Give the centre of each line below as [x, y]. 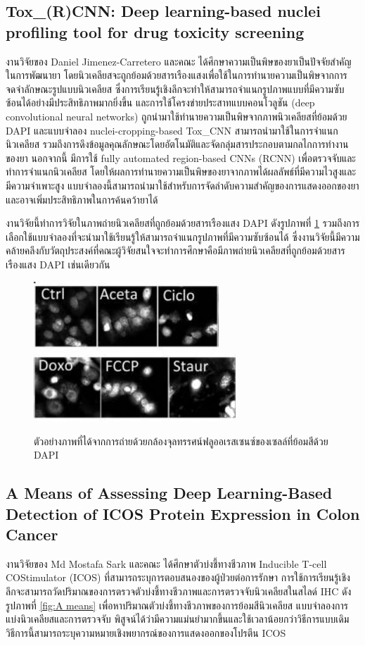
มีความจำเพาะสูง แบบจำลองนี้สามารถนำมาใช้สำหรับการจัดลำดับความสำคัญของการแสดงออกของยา [182, 185]
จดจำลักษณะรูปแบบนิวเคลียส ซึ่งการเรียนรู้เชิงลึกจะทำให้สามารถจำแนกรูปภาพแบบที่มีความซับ [175, 88]
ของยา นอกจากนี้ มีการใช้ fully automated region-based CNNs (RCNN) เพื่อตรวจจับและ [181, 157]
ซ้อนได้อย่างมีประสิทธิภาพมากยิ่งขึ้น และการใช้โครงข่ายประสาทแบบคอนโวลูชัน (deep [160, 103]
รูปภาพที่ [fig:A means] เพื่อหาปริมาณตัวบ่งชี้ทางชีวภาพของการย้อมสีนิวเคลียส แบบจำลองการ [177, 605]
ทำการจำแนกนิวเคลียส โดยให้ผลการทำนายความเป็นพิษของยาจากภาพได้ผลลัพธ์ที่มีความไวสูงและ [181, 172]
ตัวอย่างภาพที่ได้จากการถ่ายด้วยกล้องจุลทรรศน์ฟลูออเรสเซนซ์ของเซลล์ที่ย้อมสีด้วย [181, 441]
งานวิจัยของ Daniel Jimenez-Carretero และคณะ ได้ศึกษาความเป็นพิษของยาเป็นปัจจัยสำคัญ [179, 61]
